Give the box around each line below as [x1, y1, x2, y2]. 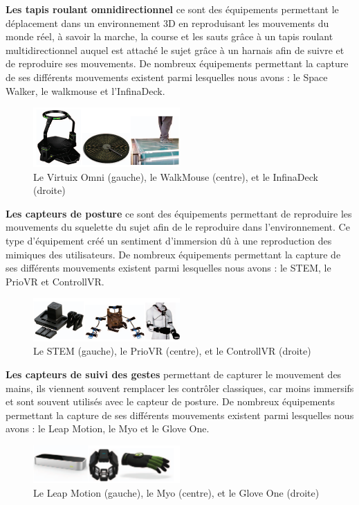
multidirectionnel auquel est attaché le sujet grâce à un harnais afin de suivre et [6, 42, 344, 57]
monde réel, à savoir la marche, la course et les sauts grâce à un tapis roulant [6, 29, 333, 44]
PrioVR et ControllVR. [6, 274, 104, 288]
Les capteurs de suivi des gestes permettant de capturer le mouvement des [6, 366, 342, 381]
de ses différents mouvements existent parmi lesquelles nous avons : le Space [6, 69, 328, 84]
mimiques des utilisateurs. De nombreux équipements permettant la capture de [6, 247, 341, 261]
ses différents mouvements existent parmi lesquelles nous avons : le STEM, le [6, 260, 331, 275]
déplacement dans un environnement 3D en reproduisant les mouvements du [6, 15, 329, 30]
